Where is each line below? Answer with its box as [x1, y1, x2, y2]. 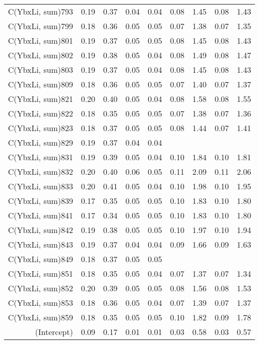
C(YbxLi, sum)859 [8, 311, 73, 323]
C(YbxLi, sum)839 [8, 195, 73, 206]
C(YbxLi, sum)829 [8, 137, 73, 148]
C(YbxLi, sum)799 [8, 20, 73, 32]
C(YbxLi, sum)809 [8, 78, 73, 90]
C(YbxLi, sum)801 [8, 35, 73, 46]
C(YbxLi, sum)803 [8, 64, 73, 75]
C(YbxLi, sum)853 [8, 297, 73, 308]
